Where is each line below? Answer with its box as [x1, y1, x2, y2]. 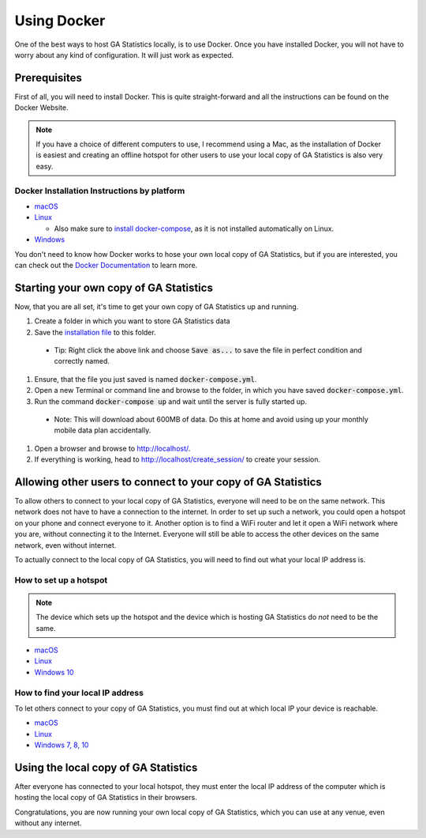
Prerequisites [14, 71, 82, 85]
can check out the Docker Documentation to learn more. [14, 260, 198, 270]
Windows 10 [34, 667, 74, 677]
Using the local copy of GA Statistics [14, 761, 198, 774]
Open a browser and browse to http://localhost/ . [34, 444, 191, 453]
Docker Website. [14, 103, 69, 112]
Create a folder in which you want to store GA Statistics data [34, 316, 230, 326]
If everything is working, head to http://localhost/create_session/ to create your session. [34, 455, 321, 464]
